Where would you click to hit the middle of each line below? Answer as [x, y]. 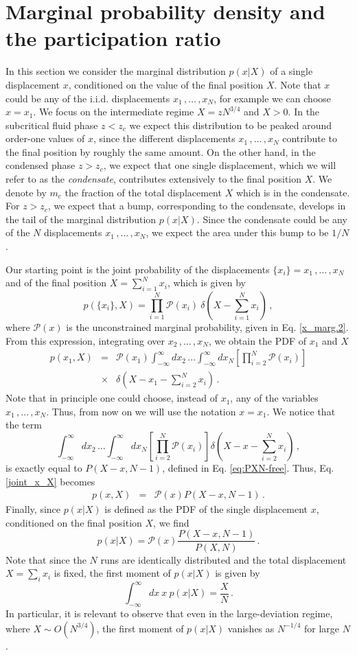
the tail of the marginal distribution [81, 219]
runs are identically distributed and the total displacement [223, 559]
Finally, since [33, 509]
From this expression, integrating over [85, 340]
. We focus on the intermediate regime [114, 112]
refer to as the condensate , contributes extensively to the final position [154, 179]
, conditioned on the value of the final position [166, 84]
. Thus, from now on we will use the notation [141, 411]
